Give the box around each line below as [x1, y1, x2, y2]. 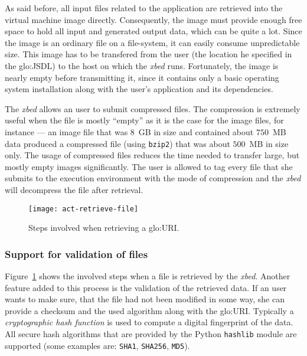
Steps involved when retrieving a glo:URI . [28, 221, 179, 234]
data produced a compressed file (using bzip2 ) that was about [5, 137, 230, 149]
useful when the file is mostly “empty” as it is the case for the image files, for [5, 114, 284, 126]
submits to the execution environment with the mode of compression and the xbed [5, 172, 301, 184]
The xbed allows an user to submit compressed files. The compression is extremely [5, 102, 301, 115]
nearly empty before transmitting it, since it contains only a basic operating [5, 71, 279, 83]
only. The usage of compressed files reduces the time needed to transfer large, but [5, 149, 300, 161]
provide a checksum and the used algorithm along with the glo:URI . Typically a [5, 304, 294, 316]
